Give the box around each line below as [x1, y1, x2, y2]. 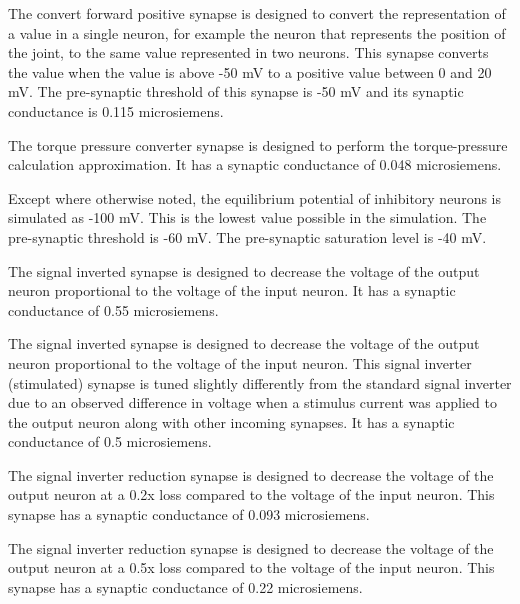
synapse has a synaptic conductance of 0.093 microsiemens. [8, 504, 370, 525]
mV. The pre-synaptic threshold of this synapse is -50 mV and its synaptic [8, 81, 464, 102]
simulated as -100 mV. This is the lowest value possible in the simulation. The [8, 207, 487, 228]
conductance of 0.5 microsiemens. [8, 431, 212, 452]
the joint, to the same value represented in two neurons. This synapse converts [8, 42, 489, 63]
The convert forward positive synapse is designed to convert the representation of [8, 3, 506, 23]
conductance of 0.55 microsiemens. [8, 299, 219, 320]
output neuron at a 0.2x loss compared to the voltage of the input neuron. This [8, 484, 495, 505]
